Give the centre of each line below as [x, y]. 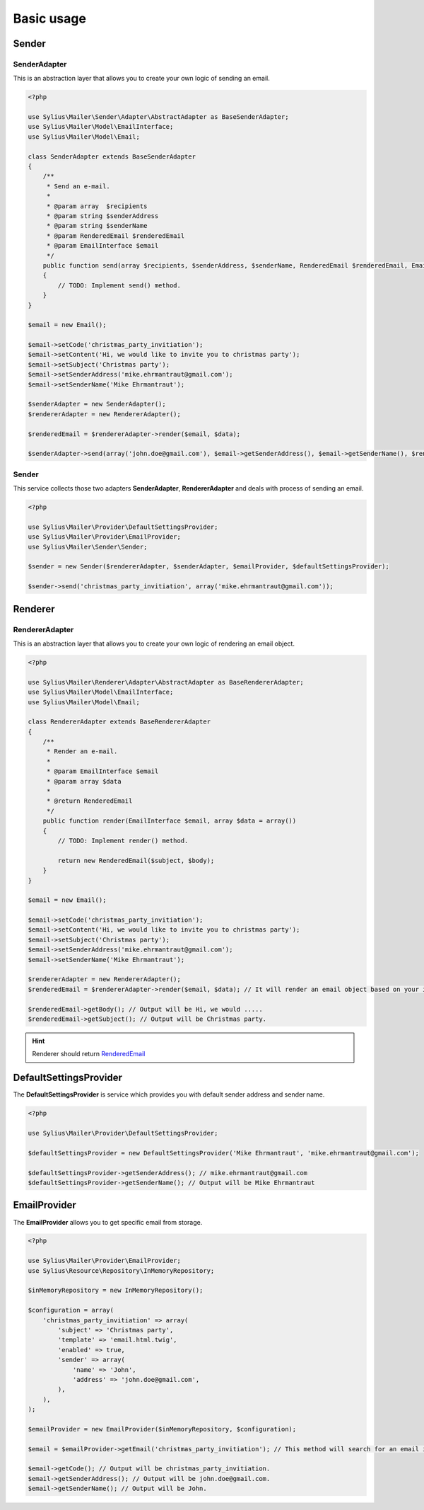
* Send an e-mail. [78, 186]
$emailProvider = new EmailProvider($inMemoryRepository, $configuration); [162, 1429]
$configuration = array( [71, 1310]
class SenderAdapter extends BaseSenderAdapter [112, 156]
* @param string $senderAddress [102, 216]
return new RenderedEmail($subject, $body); [136, 860]
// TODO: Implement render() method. [123, 840]
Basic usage [49, 18]
